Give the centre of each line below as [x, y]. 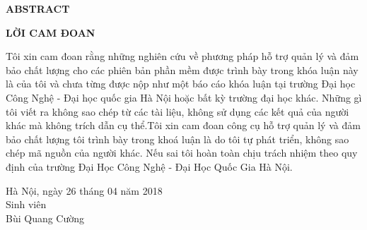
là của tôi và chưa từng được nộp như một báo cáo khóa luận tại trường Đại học [181, 84]
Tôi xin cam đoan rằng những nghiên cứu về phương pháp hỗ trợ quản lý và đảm [182, 56]
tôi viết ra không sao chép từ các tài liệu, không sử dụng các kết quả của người [177, 111]
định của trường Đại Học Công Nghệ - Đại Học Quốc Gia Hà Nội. [149, 166]
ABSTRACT [38, 8]
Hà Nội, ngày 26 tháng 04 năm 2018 [84, 190]
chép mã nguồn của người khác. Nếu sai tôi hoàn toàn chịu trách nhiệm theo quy [182, 153]
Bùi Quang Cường [45, 218]
